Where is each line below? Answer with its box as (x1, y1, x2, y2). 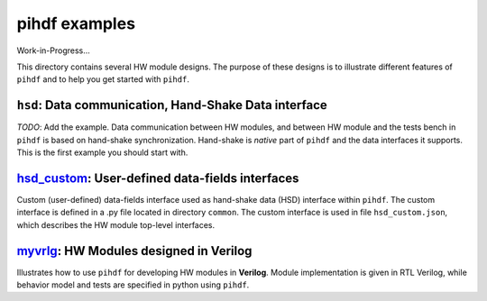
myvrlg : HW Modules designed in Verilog (16, 243, 253, 259)
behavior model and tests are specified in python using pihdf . (16, 279, 250, 290)
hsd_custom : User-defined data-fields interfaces (16, 170, 299, 186)
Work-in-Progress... (16, 45, 90, 56)
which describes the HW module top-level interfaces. (16, 219, 216, 230)
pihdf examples (16, 14, 135, 33)
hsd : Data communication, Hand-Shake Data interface (16, 97, 328, 113)
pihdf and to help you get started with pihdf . (16, 74, 189, 85)
